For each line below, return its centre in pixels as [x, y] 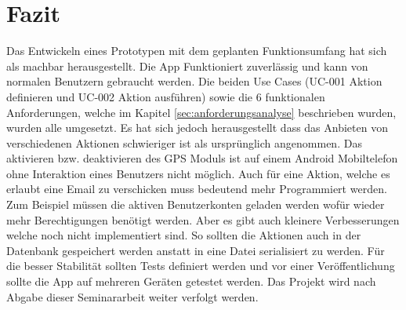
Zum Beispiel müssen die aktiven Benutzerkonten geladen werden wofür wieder [196, 204]
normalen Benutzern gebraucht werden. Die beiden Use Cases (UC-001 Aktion [194, 81]
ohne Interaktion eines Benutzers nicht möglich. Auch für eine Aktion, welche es [198, 173]
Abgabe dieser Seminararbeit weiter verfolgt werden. [132, 296]
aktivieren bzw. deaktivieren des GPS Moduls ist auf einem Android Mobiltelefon [202, 158]
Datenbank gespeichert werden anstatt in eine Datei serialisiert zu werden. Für [196, 250]
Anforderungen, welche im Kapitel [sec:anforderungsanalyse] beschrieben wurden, [201, 112]
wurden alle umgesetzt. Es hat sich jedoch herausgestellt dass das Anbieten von [197, 128]
